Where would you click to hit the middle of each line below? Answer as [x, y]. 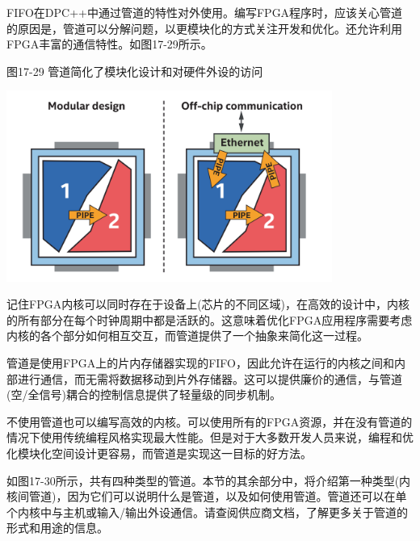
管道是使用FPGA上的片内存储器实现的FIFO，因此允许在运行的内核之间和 [201, 362]
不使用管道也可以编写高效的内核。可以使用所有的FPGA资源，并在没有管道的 [210, 421]
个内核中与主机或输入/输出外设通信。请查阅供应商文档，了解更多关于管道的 [207, 512]
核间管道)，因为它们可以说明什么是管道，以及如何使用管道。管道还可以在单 [207, 496]
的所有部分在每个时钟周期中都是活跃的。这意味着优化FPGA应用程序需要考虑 [210, 319]
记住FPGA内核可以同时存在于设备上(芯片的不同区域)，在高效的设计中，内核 [208, 304]
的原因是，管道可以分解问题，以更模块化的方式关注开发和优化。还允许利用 [204, 28]
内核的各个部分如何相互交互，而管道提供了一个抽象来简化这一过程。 [187, 336]
